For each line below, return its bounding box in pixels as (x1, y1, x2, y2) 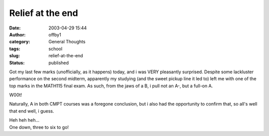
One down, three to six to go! (9, 124, 69, 130)
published (48, 60, 69, 66)
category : (9, 39, 30, 45)
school (48, 45, 62, 52)
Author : (9, 31, 26, 37)
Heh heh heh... (9, 117, 40, 123)
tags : (9, 45, 20, 52)
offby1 (48, 31, 62, 37)
